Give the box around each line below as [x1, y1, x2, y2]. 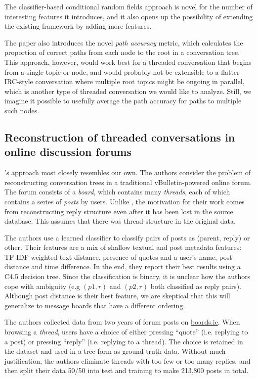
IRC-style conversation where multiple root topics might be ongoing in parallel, [4, 76, 245, 87]
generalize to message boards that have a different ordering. [4, 300, 185, 310]
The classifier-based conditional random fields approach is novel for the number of [4, 1, 253, 11]
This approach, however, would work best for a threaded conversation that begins [4, 56, 252, 67]
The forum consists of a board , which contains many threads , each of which [4, 187, 230, 197]
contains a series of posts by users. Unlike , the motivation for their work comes [4, 196, 245, 206]
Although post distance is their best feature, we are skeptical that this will [4, 290, 230, 301]
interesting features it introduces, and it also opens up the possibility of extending [4, 11, 253, 21]
